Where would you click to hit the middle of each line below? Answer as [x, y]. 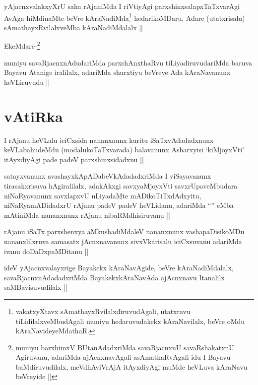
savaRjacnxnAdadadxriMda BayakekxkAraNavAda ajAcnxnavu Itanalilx [114, 277]
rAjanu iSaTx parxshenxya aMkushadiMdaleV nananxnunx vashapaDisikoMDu [124, 231]
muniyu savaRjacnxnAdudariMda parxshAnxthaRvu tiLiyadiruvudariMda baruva [128, 62]
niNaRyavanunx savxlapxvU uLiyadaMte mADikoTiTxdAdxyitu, [103, 195]
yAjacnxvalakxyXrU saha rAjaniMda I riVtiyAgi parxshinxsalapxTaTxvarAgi [122, 6]
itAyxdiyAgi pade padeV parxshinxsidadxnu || [74, 159]
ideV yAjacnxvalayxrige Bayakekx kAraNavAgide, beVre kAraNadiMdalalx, [119, 268]
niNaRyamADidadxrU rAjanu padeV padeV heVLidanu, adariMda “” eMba [119, 205]
